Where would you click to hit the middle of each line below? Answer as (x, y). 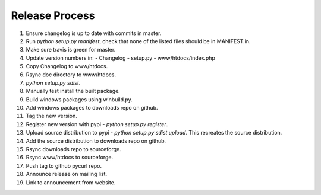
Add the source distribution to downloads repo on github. (96, 141)
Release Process (53, 15)
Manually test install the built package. (73, 91)
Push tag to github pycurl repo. (64, 165)
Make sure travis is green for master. (71, 50)
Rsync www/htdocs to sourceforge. (69, 158)
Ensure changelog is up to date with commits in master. (94, 33)
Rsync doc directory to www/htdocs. (71, 75)
